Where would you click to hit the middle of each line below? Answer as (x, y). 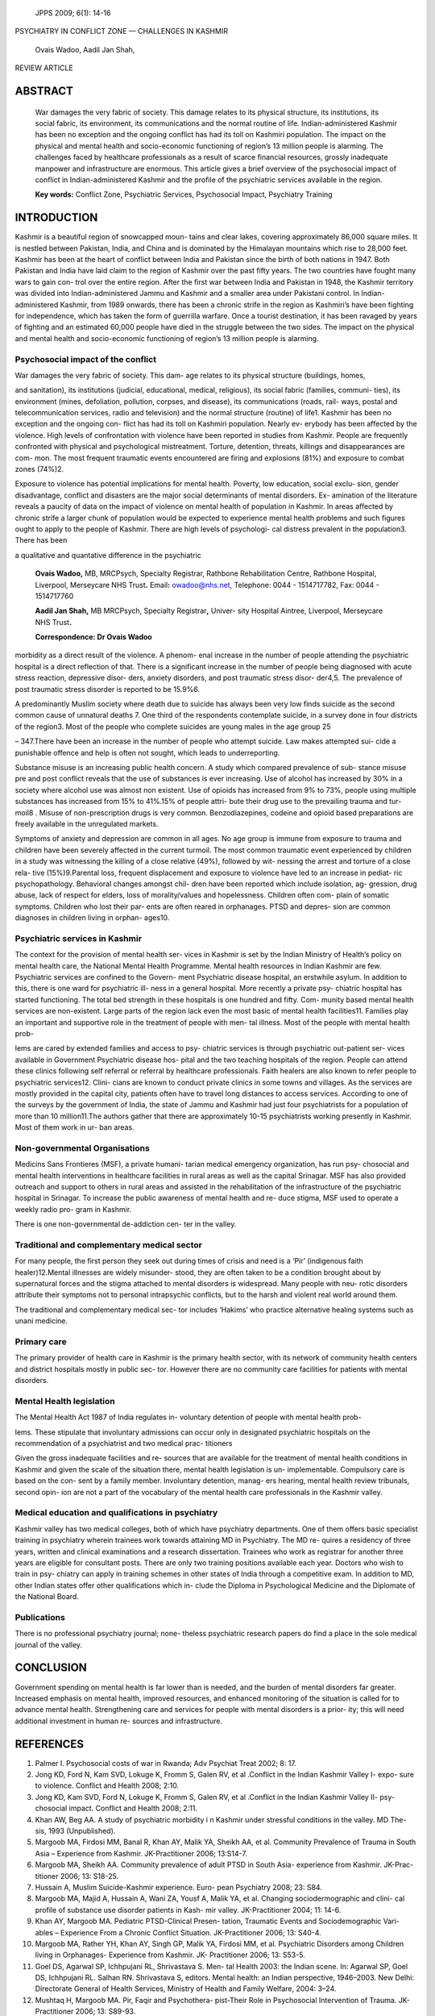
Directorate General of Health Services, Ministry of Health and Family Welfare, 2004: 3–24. (186, 1989)
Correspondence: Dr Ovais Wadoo (93, 637)
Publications (40, 1617)
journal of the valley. (49, 1644)
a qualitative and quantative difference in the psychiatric (108, 555)
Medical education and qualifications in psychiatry (116, 1513)
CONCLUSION (51, 1668)
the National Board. (47, 1597)
